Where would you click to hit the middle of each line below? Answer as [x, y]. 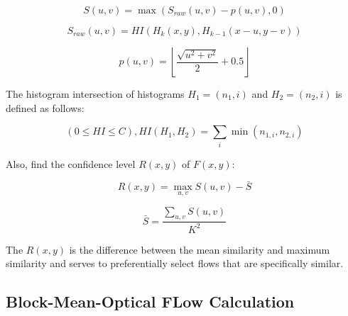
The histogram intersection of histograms [95, 94]
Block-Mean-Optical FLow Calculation [150, 301]
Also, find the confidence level [71, 163]
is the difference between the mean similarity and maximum [200, 249]
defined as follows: [45, 107]
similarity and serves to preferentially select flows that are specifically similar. [175, 263]
